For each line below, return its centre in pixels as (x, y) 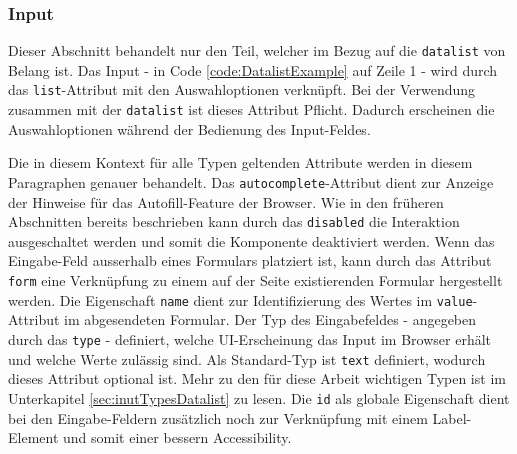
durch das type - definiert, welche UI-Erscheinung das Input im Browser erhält (250, 338)
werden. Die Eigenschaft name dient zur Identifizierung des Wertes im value (240, 299)
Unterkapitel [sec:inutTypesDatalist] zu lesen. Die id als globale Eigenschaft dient (259, 397)
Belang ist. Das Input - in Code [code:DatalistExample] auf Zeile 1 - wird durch (253, 69)
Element (33, 437)
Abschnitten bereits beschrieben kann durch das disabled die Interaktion (234, 221)
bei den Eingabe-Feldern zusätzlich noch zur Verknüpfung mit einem (218, 417)
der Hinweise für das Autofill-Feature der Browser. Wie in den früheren (226, 201)
